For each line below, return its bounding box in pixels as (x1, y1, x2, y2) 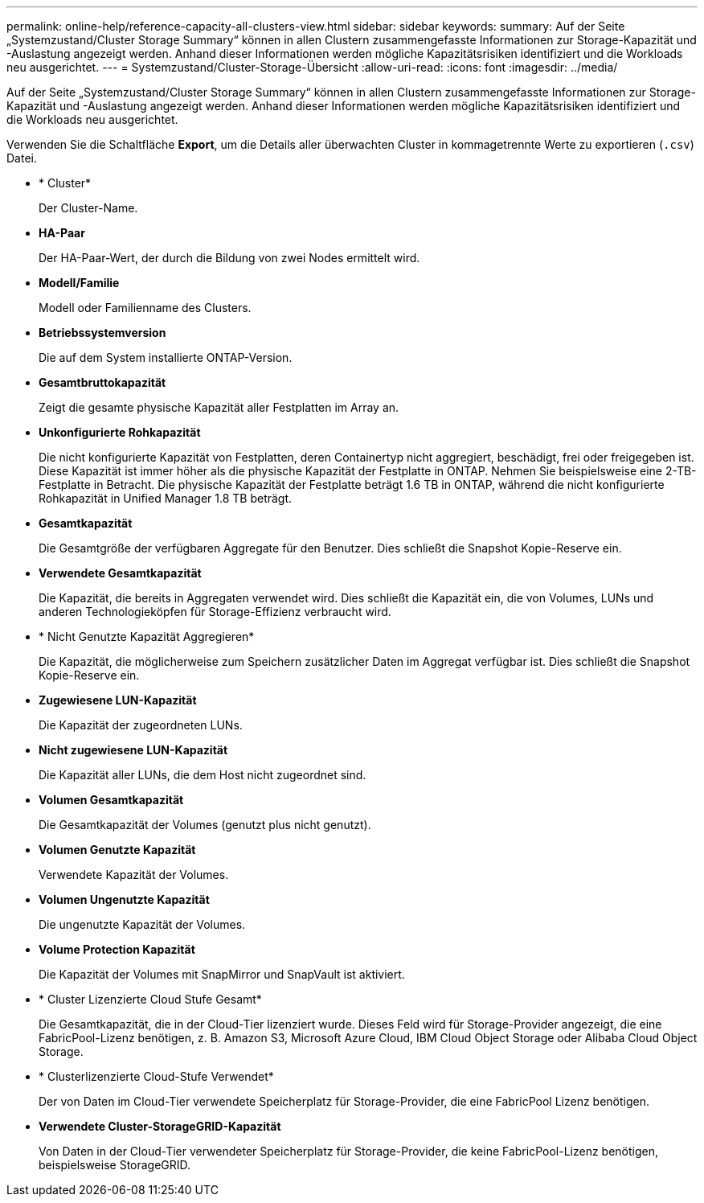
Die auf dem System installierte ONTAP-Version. (39, 351, 293, 364)
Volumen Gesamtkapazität (39, 793, 184, 807)
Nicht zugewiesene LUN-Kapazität (39, 743, 228, 757)
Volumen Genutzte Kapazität (39, 843, 196, 856)
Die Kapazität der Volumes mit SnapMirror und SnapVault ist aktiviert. (39, 967, 405, 981)
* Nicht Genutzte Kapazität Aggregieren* (39, 630, 255, 643)
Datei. (6, 151, 37, 165)
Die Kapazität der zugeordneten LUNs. (39, 718, 243, 732)
